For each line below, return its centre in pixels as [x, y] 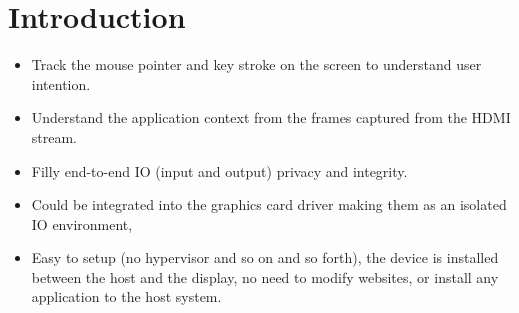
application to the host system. [126, 296]
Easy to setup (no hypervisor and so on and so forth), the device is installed [265, 257]
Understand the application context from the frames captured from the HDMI [271, 117]
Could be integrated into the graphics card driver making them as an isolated [269, 204]
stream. [54, 136]
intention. [61, 83]
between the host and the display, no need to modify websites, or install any [265, 276]
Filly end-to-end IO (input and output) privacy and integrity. [219, 170]
